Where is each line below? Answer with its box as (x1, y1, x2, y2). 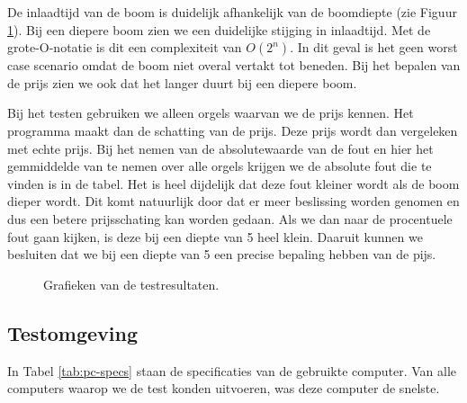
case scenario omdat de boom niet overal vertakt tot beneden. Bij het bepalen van (7, 56, 461, 75)
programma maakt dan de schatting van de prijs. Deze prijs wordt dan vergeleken (7, 121, 458, 139)
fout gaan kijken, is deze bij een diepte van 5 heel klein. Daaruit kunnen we (7, 227, 423, 246)
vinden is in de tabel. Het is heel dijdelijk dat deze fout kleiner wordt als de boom (7, 174, 460, 193)
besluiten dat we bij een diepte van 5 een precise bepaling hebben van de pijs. (7, 245, 436, 264)
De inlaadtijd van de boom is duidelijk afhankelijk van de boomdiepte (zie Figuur (7, 3, 457, 21)
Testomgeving (7, 318, 139, 346)
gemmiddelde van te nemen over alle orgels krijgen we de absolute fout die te (7, 157, 432, 175)
